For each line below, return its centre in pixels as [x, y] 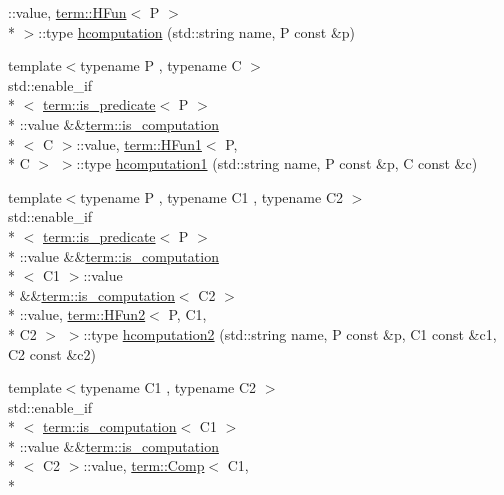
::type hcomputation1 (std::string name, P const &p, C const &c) [277, 163]
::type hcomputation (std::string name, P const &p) [197, 31]
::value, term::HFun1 [139, 143]
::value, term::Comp [144, 465]
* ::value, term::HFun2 [77, 314]
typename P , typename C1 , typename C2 [211, 196]
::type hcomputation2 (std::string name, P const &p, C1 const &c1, [290, 333]
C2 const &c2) [52, 353]
